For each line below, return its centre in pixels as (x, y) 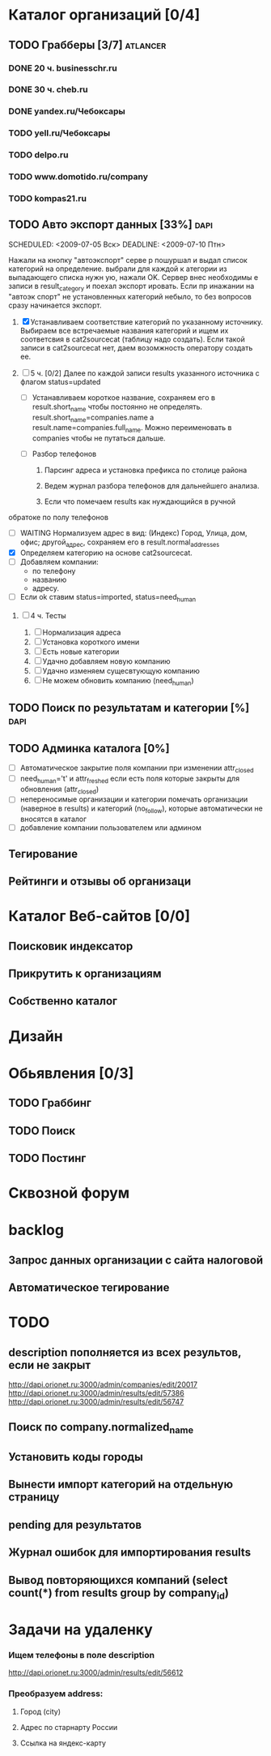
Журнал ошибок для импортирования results (130, 1553)
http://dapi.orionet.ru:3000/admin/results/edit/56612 (96, 1672)
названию (49, 580)
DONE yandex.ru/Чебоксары (67, 111)
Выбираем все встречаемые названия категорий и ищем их (124, 330)
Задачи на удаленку (81, 1629)
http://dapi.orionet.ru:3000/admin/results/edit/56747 (96, 1402)
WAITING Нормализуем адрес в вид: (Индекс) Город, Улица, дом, (133, 533)
